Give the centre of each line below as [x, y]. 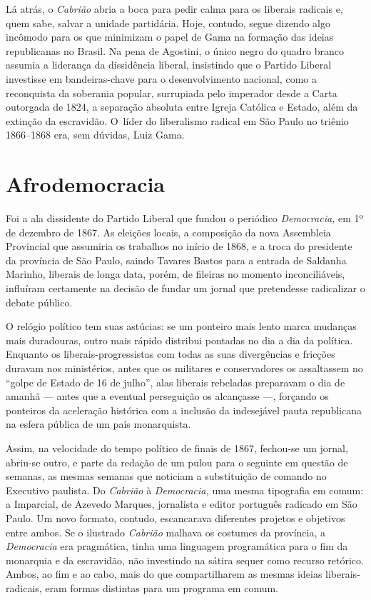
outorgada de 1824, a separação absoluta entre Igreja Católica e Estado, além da [182, 107]
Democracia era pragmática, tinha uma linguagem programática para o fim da [177, 546]
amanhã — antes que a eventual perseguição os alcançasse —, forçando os [167, 396]
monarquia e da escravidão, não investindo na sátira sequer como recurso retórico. [185, 560]
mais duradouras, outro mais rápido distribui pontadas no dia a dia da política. [179, 340]
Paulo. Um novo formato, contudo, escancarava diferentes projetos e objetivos [176, 517]
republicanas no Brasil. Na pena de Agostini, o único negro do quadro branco [175, 50]
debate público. [39, 302]
